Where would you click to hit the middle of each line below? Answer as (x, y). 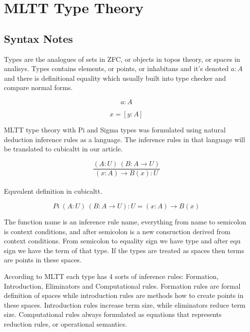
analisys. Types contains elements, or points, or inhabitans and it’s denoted (116, 68)
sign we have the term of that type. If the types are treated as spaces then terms (124, 250)
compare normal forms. (38, 87)
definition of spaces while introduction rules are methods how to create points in (124, 295)
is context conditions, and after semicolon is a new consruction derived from (117, 231)
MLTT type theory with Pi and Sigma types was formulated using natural (115, 129)
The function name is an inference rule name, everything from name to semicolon (125, 221)
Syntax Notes (38, 38)
